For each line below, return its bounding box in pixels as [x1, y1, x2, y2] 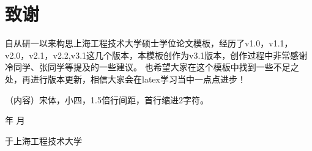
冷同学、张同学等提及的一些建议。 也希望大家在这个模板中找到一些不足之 [5, 61, 299, 73]
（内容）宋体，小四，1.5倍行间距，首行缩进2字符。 [5, 93, 209, 106]
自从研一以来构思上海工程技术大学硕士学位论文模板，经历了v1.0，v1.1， [5, 37, 293, 50]
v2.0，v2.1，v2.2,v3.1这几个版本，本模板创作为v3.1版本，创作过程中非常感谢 [5, 48, 308, 61]
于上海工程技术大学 [5, 134, 82, 147]
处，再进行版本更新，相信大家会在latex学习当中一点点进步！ [5, 72, 246, 85]
